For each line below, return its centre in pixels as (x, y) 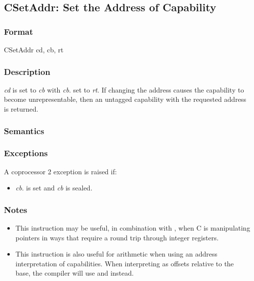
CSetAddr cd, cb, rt (34, 49)
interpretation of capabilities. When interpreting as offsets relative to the (125, 263)
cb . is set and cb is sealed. (54, 188)
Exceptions (26, 153)
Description (27, 71)
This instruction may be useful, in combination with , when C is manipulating (133, 228)
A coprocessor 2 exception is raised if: (60, 171)
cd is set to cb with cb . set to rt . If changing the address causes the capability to (124, 89)
